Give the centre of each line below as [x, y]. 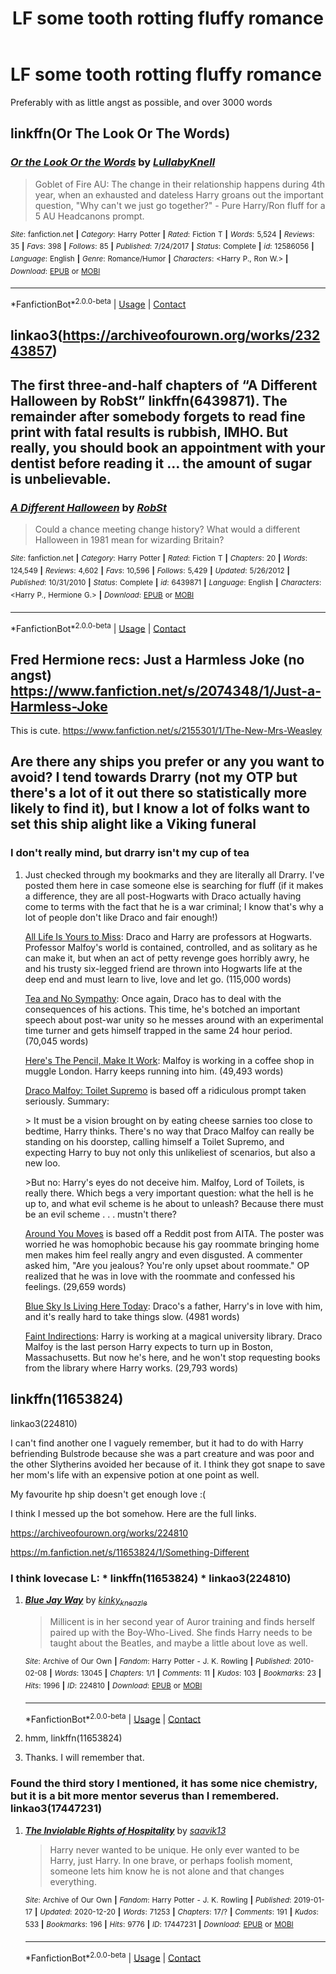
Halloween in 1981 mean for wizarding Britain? [129, 539]
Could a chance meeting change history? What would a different [167, 529]
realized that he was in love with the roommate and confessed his [160, 1276]
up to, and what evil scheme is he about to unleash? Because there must [174, 1203]
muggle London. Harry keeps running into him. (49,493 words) [154, 1071]
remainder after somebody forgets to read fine [158, 416]
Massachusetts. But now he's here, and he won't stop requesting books [172, 1357]
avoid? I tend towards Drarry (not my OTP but [154, 777]
